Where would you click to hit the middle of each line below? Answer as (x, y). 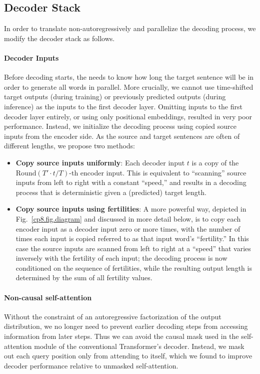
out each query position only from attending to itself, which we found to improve (128, 356)
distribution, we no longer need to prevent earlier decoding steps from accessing (126, 326)
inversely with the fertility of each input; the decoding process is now (121, 258)
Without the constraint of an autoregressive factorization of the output (113, 316)
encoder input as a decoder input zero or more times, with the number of (128, 228)
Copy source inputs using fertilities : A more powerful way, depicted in (131, 209)
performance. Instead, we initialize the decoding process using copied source (120, 126)
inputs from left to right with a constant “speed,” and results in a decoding (131, 182)
